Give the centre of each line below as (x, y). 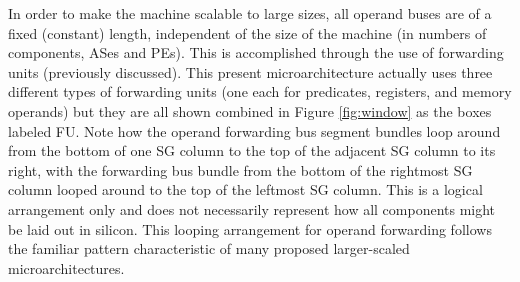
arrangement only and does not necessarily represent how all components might (252, 208)
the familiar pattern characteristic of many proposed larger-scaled (209, 248)
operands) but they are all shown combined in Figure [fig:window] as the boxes (250, 110)
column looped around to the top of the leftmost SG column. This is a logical (245, 189)
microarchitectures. (66, 267)
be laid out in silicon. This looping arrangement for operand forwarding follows (250, 228)
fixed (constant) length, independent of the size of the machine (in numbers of (247, 32)
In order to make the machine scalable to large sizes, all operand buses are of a (250, 13)
